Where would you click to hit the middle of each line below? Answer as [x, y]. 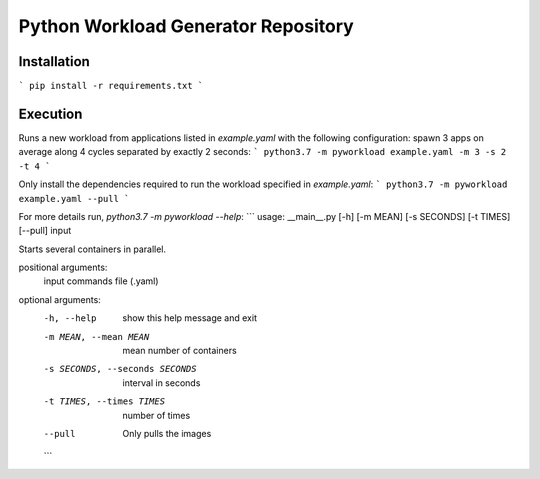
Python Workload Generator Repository [186, 26]
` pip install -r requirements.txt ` [111, 86]
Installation [54, 61]
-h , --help [70, 318]
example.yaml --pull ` [74, 198]
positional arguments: [63, 267]
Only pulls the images [167, 433]
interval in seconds [161, 382]
